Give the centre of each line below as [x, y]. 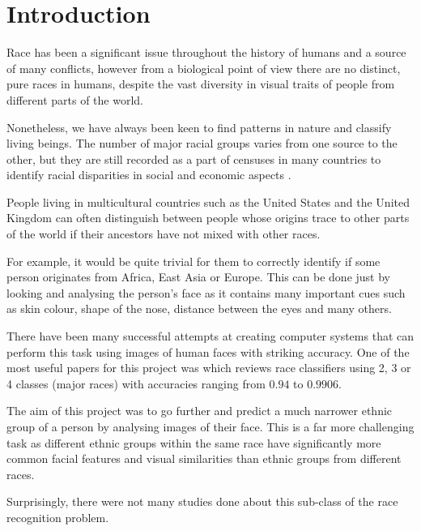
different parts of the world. [75, 99]
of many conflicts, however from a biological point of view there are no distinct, [204, 68]
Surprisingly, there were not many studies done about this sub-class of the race [202, 501]
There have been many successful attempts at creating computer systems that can [210, 336]
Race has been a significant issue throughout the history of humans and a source [206, 52]
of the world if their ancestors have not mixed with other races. [164, 234]
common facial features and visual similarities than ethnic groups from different [204, 458]
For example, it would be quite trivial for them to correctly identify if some [193, 261]
